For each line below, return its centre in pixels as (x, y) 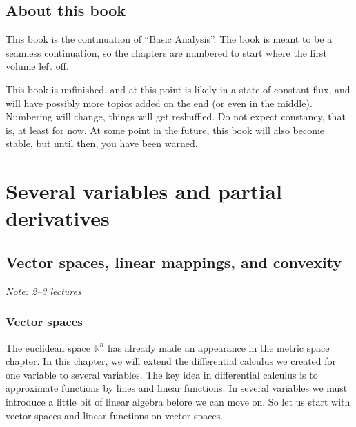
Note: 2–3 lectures (43, 291)
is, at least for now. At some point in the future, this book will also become (165, 130)
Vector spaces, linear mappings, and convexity (174, 262)
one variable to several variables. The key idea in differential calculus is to (162, 374)
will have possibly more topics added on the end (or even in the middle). (159, 103)
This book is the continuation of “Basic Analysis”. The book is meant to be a (169, 39)
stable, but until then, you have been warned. (102, 143)
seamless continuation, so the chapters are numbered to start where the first (166, 52)
